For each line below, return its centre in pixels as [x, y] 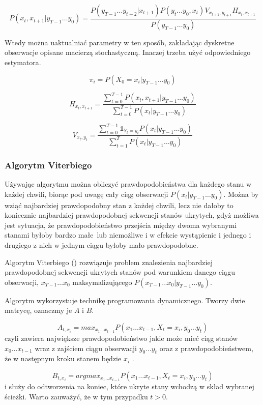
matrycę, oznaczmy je [38, 310]
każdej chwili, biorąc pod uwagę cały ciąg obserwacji [86, 194]
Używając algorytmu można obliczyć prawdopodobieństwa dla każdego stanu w [128, 184]
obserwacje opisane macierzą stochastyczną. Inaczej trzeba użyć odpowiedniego [128, 52]
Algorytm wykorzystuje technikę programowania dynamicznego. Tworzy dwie [125, 300]
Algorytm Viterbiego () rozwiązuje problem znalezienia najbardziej [109, 262]
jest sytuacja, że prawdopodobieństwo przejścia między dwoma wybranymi [121, 225]
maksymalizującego [102, 282]
